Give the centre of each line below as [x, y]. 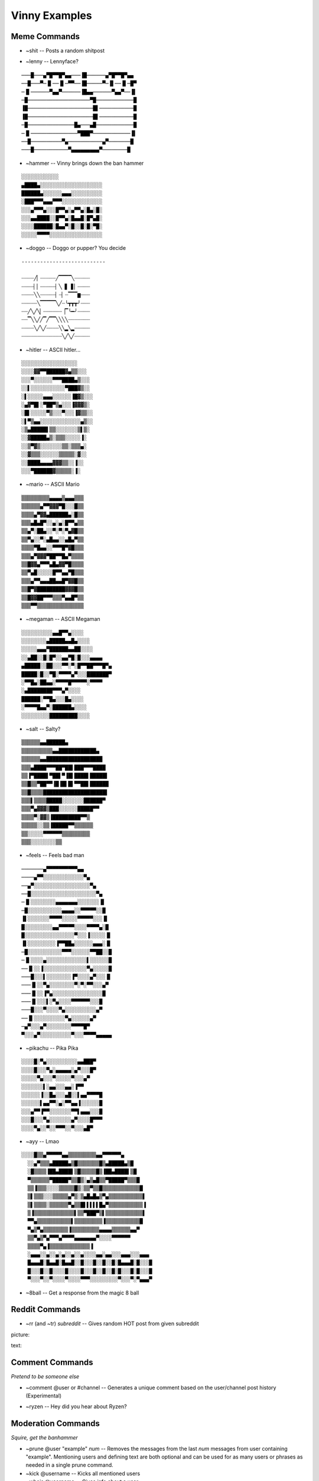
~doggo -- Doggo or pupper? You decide [76, 248]
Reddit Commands [46, 1310]
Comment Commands [52, 1363]
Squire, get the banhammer [44, 1438]
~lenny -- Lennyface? [52, 62]
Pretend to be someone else [45, 1377]
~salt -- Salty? [43, 729]
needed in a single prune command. [69, 1465]
